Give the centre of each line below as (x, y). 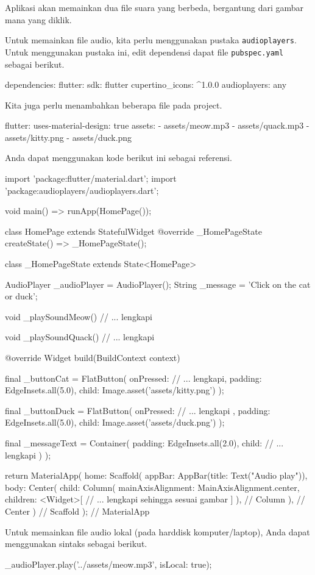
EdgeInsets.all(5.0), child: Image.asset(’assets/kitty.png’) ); (115, 390)
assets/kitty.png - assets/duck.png (69, 137)
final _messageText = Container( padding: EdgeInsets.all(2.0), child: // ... (144, 442)
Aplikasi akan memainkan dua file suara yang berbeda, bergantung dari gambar (154, 7)
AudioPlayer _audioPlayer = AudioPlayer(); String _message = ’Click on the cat (158, 284)
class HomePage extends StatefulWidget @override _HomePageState (133, 231)
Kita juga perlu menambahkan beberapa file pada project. (114, 105)
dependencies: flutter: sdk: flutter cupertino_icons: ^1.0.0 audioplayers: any (146, 84)
